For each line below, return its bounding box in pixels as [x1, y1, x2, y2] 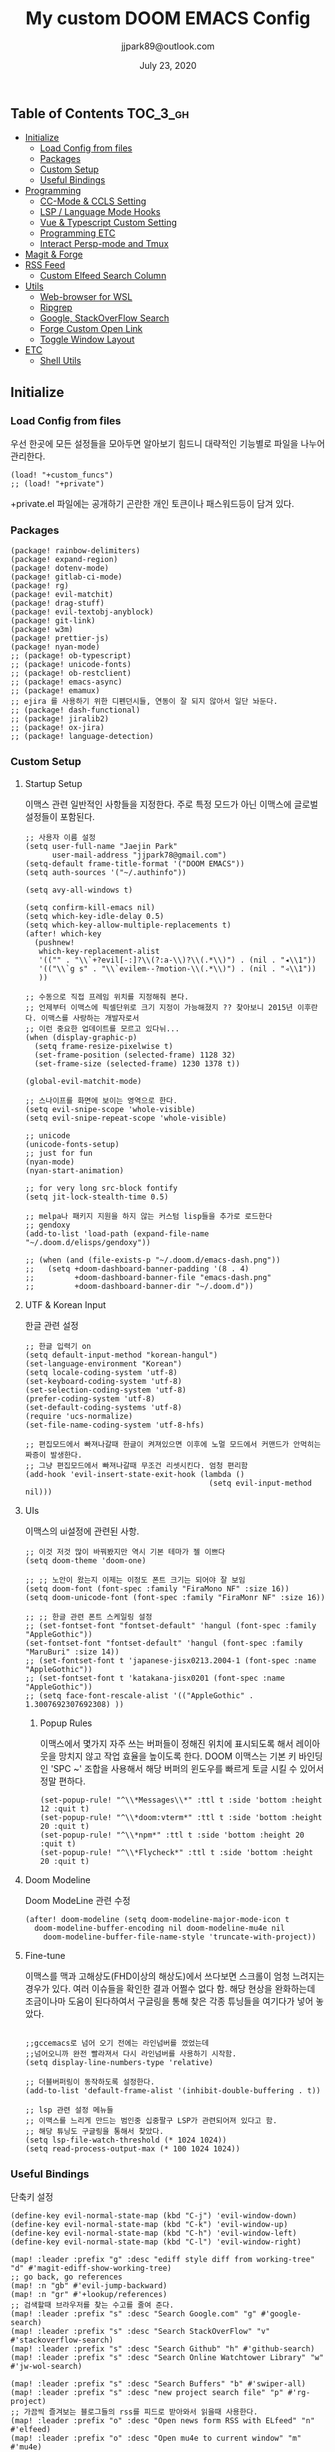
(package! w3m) [10, 625, 74, 635]
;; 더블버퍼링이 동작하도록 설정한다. [24, 2077, 155, 2087]
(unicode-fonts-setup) [24, 1139, 120, 1149]
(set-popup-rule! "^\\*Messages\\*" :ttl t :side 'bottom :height [39, 1795, 323, 1805]
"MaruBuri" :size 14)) [24, 1647, 120, 1657]
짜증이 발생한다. [24, 1450, 83, 1460]
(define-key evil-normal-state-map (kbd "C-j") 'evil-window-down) [10, 2210, 298, 2221]
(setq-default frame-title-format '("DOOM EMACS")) [24, 858, 245, 869]
